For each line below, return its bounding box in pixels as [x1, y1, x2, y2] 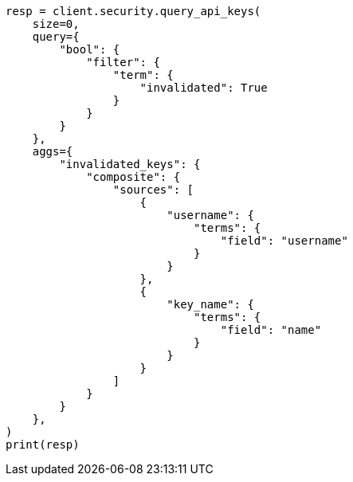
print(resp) [6, 438, 80, 451]
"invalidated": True [139, 81, 268, 94]
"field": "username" [220, 234, 348, 247]
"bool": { [59, 43, 120, 56]
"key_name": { [167, 298, 254, 311]
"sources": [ [112, 183, 194, 196]
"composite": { [86, 170, 181, 183]
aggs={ [32, 145, 73, 158]
